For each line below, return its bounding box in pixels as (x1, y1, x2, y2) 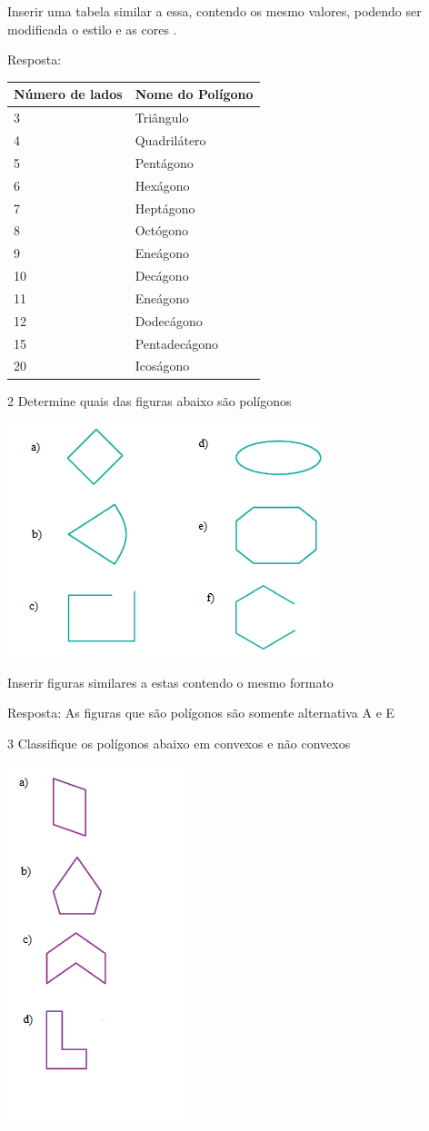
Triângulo (135, 108, 189, 127)
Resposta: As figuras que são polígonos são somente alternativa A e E (7, 703, 395, 722)
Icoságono (135, 356, 190, 375)
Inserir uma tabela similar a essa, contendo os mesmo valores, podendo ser (7, 2, 422, 20)
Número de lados (14, 84, 123, 104)
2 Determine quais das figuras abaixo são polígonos (7, 391, 292, 410)
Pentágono (135, 153, 194, 172)
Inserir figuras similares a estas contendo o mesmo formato (7, 672, 334, 691)
